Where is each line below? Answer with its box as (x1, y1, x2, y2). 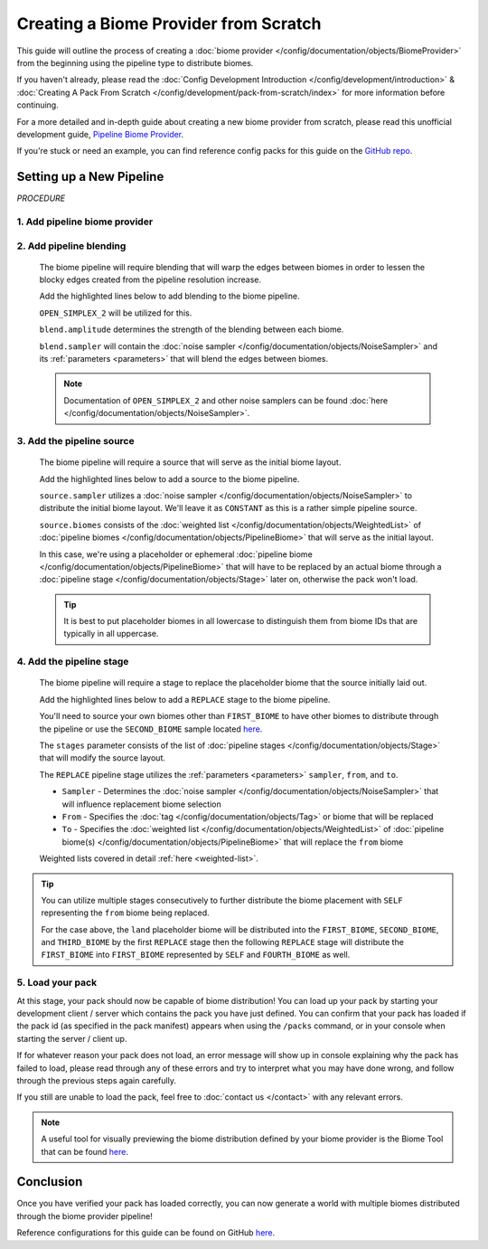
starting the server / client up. (16, 1033, 127, 1044)
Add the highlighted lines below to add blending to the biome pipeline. (39, 290, 300, 302)
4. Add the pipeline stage (16, 656, 129, 668)
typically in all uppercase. (63, 629, 159, 639)
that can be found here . (41, 1146, 129, 1157)
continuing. (16, 99, 59, 110)
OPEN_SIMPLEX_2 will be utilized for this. (39, 308, 192, 318)
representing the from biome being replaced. (41, 907, 210, 918)
